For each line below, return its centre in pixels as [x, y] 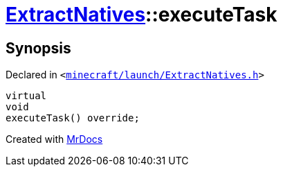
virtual [26, 96]
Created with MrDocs [54, 139]
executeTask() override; [73, 118]
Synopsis [38, 48]
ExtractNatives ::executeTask [141, 15]
